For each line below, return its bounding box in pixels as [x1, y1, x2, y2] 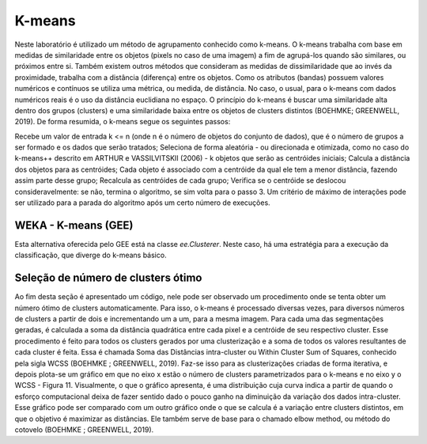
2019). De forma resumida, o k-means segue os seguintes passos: [14, 117, 231, 127]
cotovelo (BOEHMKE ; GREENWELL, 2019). [14, 424, 154, 435]
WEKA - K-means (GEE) [14, 218, 134, 232]
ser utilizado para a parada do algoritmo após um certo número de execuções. [14, 198, 270, 207]
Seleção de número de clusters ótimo [14, 271, 202, 285]
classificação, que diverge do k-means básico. [14, 250, 167, 260]
